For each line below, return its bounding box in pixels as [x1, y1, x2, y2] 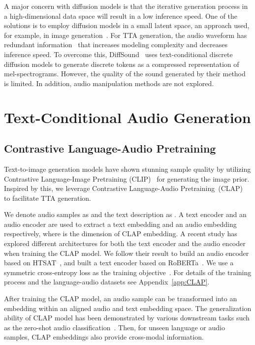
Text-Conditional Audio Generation [4, 107, 251, 127]
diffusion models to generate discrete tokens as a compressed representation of [4, 59, 239, 69]
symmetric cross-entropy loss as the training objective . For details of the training [4, 267, 252, 277]
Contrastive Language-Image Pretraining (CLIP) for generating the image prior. [4, 173, 250, 184]
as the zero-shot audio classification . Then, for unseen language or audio [4, 322, 225, 332]
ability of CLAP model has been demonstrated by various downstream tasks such [4, 313, 250, 323]
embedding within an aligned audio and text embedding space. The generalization [4, 303, 252, 313]
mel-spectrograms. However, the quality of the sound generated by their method [4, 68, 246, 79]
